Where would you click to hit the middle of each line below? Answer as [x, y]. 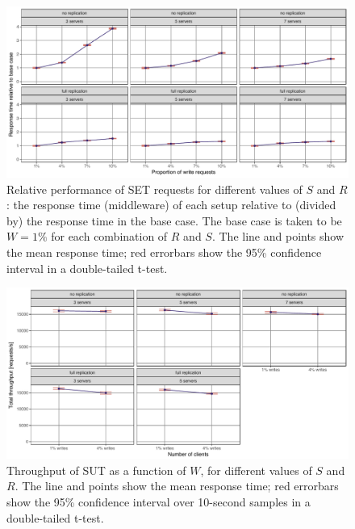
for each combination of [109, 236]
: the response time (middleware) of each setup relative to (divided [171, 205]
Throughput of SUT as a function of [96, 470]
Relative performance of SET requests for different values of [155, 189]
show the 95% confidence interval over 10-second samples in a [159, 501]
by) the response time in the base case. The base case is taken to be [174, 220]
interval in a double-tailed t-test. [87, 268]
